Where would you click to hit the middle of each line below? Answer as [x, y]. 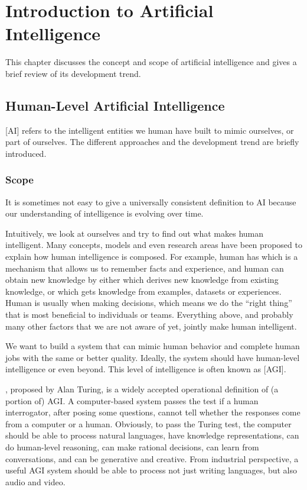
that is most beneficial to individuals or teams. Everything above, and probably [149, 315]
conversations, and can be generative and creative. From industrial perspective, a [152, 458]
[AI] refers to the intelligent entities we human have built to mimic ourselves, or [150, 130]
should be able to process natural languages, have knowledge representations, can [152, 435]
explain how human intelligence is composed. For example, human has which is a [152, 257]
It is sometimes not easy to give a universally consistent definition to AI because [151, 202]
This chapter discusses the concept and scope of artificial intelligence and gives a [151, 62]
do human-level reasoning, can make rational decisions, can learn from [132, 447]
